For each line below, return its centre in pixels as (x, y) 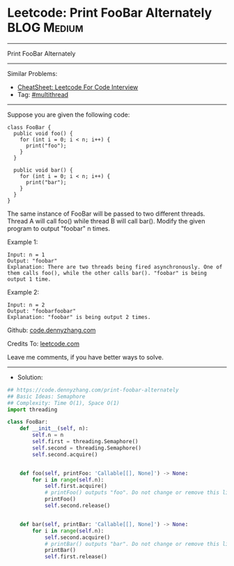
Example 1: (23, 241)
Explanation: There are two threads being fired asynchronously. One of (115, 267)
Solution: (30, 377)
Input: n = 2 (26, 305)
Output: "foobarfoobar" (42, 311)
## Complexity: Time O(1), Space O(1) (63, 403)
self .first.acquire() (76, 486)
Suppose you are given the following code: (69, 114)
